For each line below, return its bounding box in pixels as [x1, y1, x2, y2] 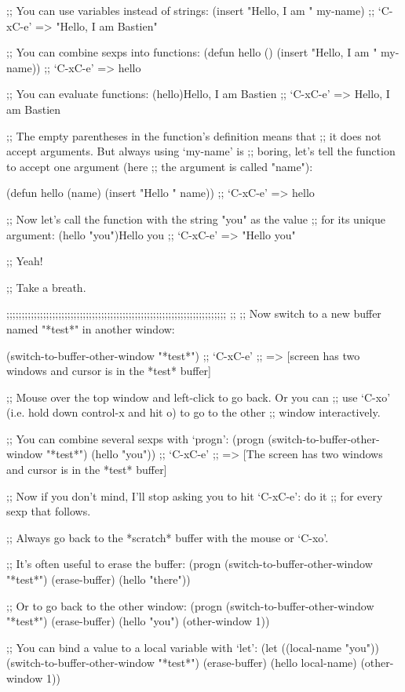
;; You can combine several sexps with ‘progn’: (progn [6, 430, 265, 446]
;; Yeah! [6, 253, 43, 269]
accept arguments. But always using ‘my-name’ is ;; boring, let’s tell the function [6, 143, 396, 159]
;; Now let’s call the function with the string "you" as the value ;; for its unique [6, 210, 385, 227]
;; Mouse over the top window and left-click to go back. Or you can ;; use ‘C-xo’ [6, 388, 391, 405]
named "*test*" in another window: [6, 320, 175, 337]
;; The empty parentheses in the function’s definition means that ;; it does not [6, 127, 381, 144]
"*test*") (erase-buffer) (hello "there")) [6, 571, 191, 588]
